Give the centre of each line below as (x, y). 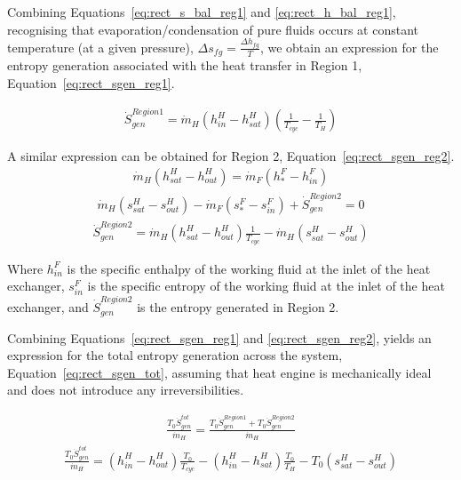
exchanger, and (48, 307)
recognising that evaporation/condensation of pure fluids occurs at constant (213, 29)
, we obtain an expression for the (349, 47)
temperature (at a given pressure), (100, 47)
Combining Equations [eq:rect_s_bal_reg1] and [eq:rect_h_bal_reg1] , (202, 12)
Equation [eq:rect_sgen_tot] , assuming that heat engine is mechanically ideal (219, 372)
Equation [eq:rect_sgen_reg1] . (91, 82)
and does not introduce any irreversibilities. (126, 390)
